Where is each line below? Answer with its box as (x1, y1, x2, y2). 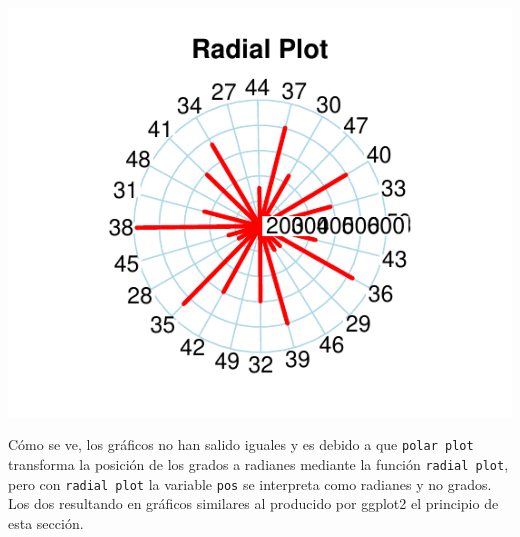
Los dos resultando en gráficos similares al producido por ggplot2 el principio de (8, 493, 499, 514)
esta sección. (8, 512, 84, 533)
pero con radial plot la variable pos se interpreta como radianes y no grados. (8, 473, 492, 494)
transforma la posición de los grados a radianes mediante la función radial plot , (8, 453, 509, 474)
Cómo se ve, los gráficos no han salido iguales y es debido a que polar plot (8, 434, 474, 455)
